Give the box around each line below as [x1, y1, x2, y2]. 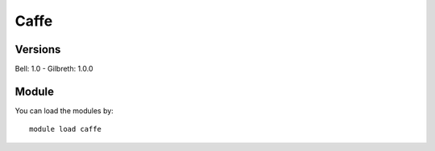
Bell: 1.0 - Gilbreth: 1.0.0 [14, 64, 93, 74]
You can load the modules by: [14, 105, 114, 116]
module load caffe [29, 124, 102, 134]
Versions [14, 43, 61, 56]
